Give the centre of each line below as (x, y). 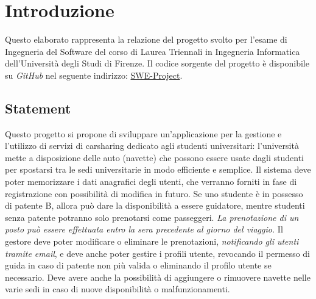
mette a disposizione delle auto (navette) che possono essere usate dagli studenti (154, 157)
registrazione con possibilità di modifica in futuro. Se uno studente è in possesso (154, 193)
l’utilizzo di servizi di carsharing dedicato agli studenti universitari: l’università (152, 146)
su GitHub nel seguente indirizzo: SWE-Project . (94, 75)
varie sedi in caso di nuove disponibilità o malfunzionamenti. (118, 289)
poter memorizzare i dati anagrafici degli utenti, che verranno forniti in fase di (151, 182)
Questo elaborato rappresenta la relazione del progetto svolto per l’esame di (146, 39)
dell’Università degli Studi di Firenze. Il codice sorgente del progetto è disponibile (157, 63)
